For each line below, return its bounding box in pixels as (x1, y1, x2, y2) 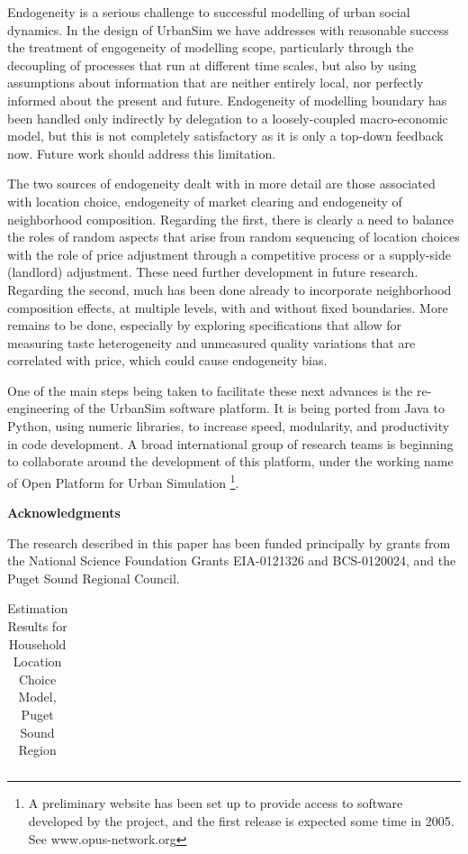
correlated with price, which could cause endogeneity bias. (7, 351, 328, 370)
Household (8, 634, 67, 653)
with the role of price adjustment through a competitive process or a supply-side (7, 244, 451, 263)
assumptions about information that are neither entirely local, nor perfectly (7, 73, 424, 92)
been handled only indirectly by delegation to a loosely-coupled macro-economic (7, 108, 448, 127)
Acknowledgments (7, 503, 121, 522)
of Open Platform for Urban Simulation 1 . (7, 470, 239, 491)
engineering (7, 399, 70, 418)
